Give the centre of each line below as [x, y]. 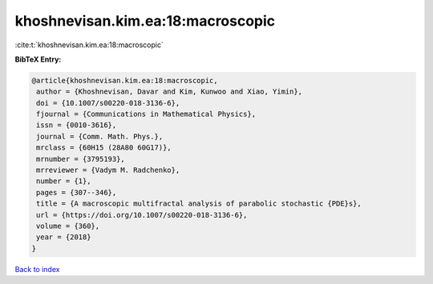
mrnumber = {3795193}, [81, 159]
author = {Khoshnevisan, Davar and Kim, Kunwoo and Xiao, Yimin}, [170, 92]
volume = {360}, [68, 226]
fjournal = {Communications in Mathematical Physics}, [146, 114]
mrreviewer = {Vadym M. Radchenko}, [108, 170]
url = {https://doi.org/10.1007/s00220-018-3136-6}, [142, 215]
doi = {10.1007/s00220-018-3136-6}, [108, 103]
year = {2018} [64, 237]
